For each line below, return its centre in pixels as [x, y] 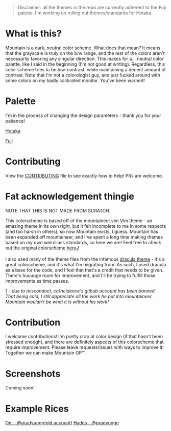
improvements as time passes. [38, 281]
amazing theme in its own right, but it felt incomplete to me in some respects [86, 226]
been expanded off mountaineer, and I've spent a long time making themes [84, 237]
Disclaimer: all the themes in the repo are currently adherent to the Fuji [92, 7]
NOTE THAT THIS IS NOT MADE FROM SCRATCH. [58, 210]
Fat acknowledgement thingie [70, 197]
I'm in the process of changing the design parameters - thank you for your [83, 115]
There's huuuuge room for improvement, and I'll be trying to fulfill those [80, 275]
